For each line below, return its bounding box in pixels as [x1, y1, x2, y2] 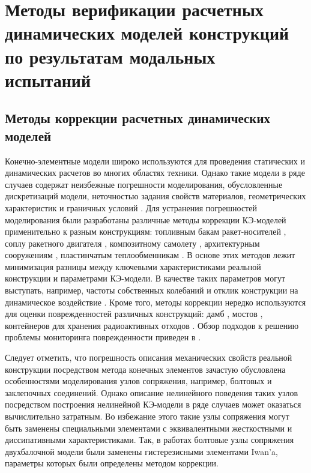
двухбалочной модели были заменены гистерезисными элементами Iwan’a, [5, 445, 278, 457]
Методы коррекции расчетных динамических [5, 109, 271, 127]
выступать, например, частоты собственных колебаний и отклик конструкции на [5, 284, 298, 297]
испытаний [5, 67, 91, 92]
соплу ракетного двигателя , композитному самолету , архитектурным [5, 237, 260, 249]
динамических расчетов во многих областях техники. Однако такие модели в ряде [5, 166, 305, 179]
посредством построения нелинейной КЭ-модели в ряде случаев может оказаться [5, 398, 301, 411]
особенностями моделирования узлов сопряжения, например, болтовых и [5, 375, 272, 387]
